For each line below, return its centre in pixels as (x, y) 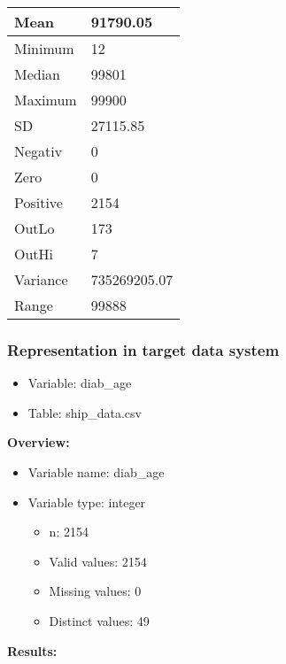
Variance (41, 279)
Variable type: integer (87, 502)
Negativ (39, 151)
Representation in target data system (143, 349)
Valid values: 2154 (98, 561)
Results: (32, 650)
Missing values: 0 (95, 591)
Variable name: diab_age (96, 472)
